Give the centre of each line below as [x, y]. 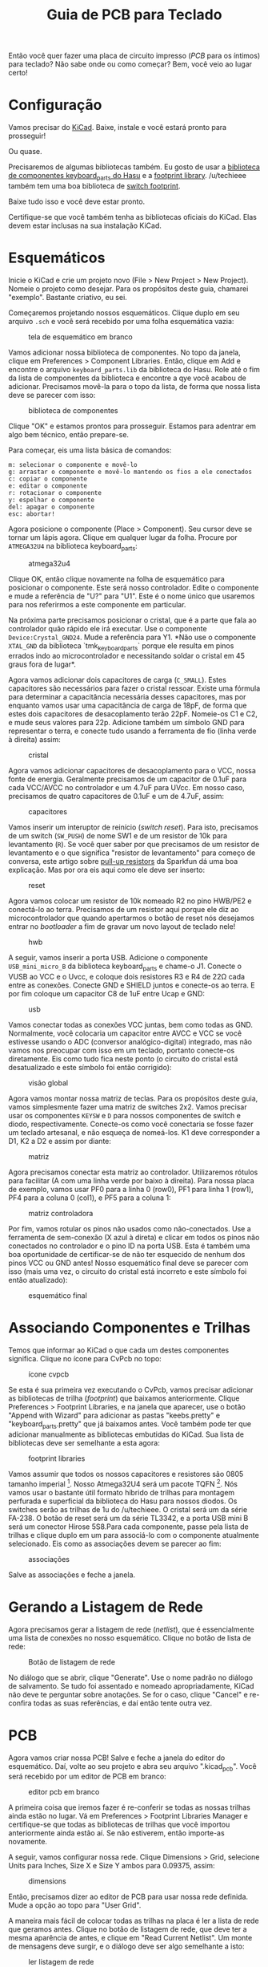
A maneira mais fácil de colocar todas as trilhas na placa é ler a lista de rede [134, 1921]
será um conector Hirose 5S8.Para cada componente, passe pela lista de [129, 1527]
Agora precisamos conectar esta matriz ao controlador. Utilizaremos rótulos [133, 1172]
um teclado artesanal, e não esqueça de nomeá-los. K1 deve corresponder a [134, 1133]
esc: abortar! [32, 514]
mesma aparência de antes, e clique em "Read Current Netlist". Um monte [130, 1938]
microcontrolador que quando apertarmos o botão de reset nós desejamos [131, 918]
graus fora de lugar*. [42, 664]
